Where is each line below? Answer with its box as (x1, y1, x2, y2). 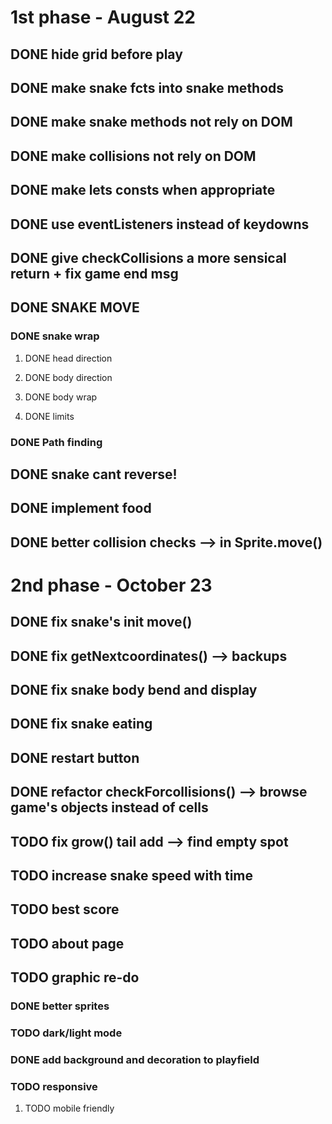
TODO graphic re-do (10, 969, 140, 986)
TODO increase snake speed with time (10, 867, 254, 885)
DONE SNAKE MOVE (10, 299, 140, 316)
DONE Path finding (10, 435, 103, 449)
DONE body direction (24, 371, 113, 383)
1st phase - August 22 (10, 6, 196, 29)
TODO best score (10, 901, 120, 918)
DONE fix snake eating (10, 716, 153, 733)
